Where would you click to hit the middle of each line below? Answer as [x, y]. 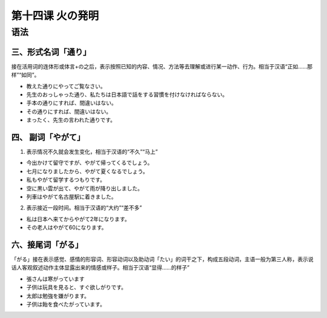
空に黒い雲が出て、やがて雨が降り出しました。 [85, 188]
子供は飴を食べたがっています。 [66, 304]
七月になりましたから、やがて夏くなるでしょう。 [87, 171]
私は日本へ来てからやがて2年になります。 [78, 219]
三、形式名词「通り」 [51, 52]
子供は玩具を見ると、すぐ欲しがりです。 [77, 287]
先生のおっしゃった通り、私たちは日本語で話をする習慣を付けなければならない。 [127, 94]
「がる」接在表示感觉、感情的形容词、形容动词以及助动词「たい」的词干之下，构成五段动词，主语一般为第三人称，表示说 [162, 259]
